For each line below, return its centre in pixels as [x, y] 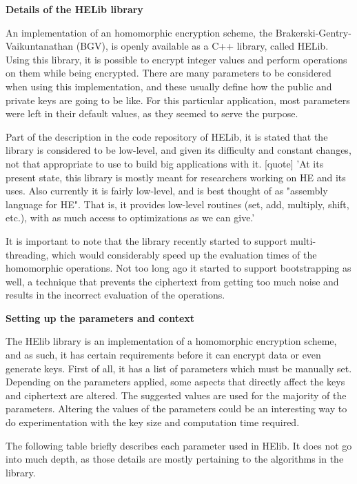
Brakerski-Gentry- [313, 32]
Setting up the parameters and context [100, 317]
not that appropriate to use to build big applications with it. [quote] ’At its [165, 163]
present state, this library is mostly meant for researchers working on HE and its [176, 177]
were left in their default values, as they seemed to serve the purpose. [152, 113]
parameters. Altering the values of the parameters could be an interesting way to [176, 409]
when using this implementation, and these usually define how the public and [169, 86]
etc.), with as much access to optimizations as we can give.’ [130, 218]
